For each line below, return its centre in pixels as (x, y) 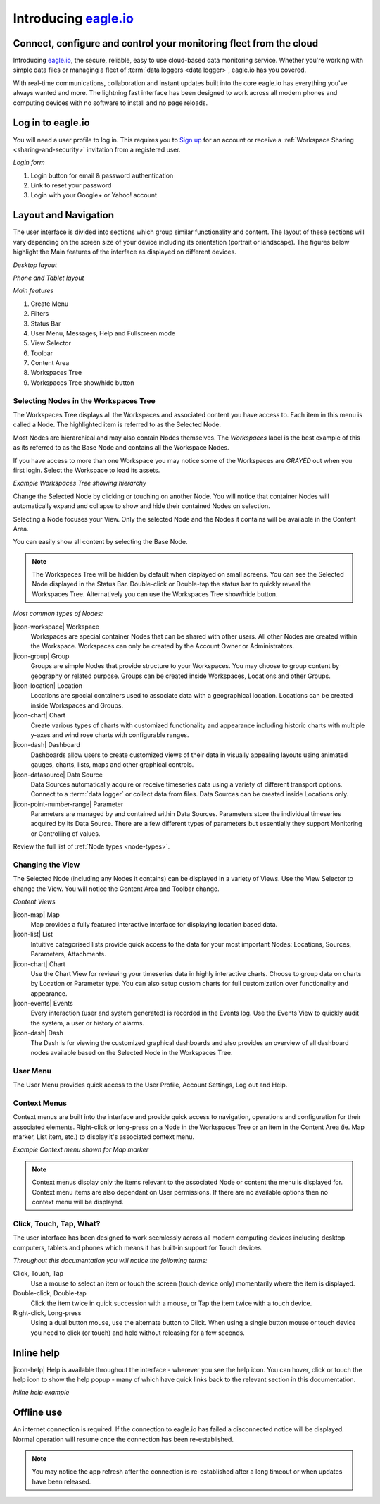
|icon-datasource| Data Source (58, 775)
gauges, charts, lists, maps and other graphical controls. (112, 765)
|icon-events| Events (43, 1004)
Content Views (34, 901)
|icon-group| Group (41, 656)
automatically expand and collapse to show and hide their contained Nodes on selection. (141, 506)
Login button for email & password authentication (102, 175)
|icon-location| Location (48, 685)
